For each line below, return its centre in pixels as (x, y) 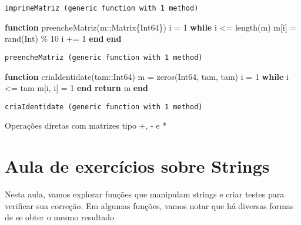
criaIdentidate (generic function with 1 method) (104, 107)
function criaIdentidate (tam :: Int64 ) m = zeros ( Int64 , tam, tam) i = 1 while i (147, 76)
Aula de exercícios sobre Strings (137, 166)
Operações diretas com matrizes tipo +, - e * (86, 125)
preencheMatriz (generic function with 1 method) (104, 57)
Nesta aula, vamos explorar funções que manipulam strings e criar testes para (145, 194)
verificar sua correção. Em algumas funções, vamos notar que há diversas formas (149, 205)
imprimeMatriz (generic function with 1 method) (102, 8)
